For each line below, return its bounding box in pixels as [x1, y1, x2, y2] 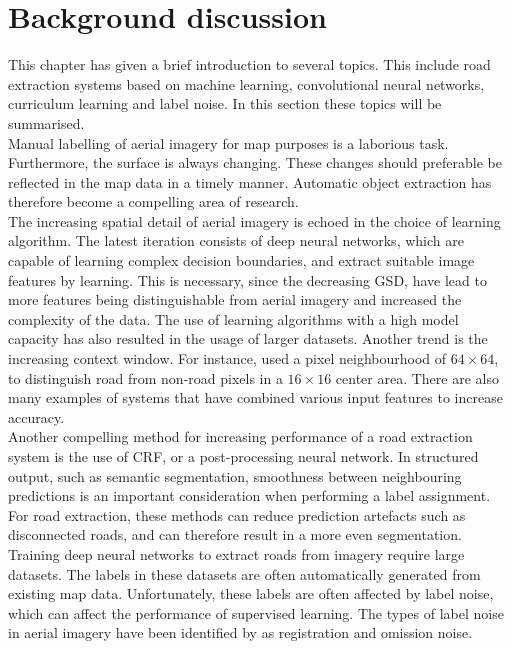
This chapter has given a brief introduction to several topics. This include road [8, 54, 491, 75]
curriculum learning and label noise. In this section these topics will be [8, 93, 442, 114]
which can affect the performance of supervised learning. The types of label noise [8, 602, 504, 623]
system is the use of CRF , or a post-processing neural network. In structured [8, 446, 479, 466]
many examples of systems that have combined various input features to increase [8, 387, 503, 408]
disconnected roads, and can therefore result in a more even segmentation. [8, 524, 462, 545]
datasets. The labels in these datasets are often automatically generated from [8, 563, 481, 584]
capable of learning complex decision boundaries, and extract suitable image [8, 250, 475, 271]
